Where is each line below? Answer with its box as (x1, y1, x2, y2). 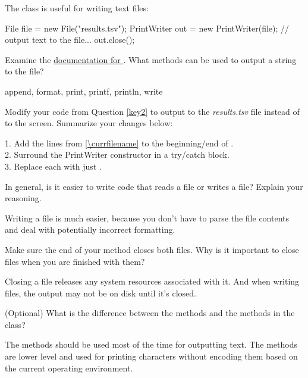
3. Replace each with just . (5, 160, 102, 172)
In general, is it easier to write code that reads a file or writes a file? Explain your (5, 180, 303, 192)
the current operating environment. (5, 361, 133, 374)
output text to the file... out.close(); (5, 33, 135, 46)
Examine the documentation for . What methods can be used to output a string (5, 53, 297, 65)
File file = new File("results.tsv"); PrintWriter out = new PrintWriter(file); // (5, 21, 290, 34)
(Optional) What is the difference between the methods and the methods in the (5, 307, 295, 319)
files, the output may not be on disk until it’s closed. (5, 286, 196, 299)
